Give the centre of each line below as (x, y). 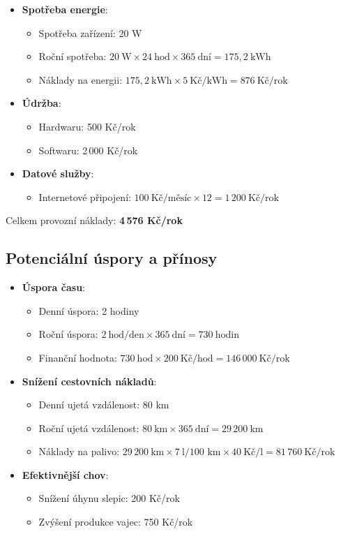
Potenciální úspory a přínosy (112, 258)
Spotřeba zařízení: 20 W (90, 32)
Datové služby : (58, 173)
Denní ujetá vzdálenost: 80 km (104, 405)
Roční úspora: (68, 334)
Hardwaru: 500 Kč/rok (87, 126)
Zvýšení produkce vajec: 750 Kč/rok (116, 522)
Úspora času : (53, 287)
